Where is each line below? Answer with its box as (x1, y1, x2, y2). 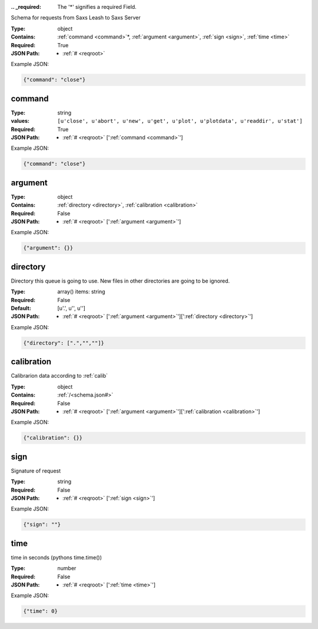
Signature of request (11, 467, 61, 474)
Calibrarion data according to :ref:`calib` (11, 372, 108, 379)
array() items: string (57, 288, 105, 295)
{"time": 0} (23, 608, 58, 615)
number (57, 565, 77, 572)
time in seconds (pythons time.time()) (11, 553, 102, 561)
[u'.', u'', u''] (57, 304, 85, 312)
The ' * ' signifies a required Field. (57, 4, 137, 10)
